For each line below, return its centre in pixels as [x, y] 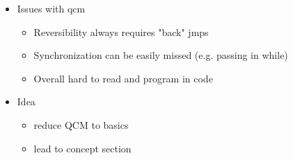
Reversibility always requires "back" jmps [121, 32]
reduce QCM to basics [81, 124]
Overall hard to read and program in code [123, 78]
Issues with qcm [51, 8]
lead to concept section [82, 148]
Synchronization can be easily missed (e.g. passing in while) [161, 55]
